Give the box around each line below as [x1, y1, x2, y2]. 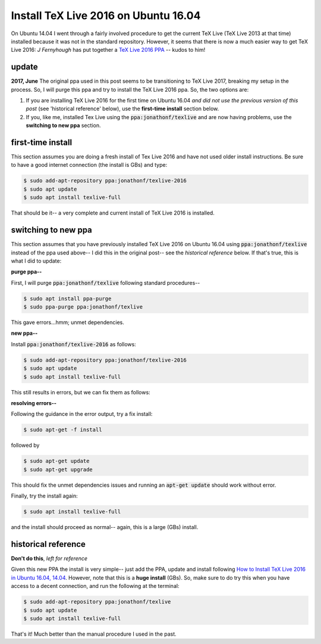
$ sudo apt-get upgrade [23, 466, 93, 473]
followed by [11, 441, 40, 449]
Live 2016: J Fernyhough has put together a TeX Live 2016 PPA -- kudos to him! [11, 46, 206, 54]
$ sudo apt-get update [23, 458, 90, 465]
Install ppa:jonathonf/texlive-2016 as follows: [11, 340, 136, 348]
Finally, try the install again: [11, 492, 78, 500]
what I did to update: [11, 257, 62, 265]
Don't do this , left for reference [11, 555, 88, 562]
